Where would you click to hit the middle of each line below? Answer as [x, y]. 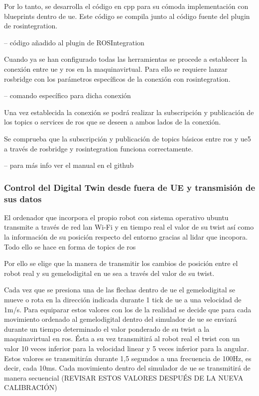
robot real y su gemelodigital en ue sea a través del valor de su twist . [109, 273]
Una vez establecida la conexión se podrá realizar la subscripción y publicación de [129, 112]
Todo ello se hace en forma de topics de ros [70, 246]
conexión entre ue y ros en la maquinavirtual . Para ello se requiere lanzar [116, 68]
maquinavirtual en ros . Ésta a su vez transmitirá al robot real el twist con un [122, 338]
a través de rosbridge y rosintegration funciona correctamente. [99, 148]
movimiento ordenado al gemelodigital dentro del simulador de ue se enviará [120, 319]
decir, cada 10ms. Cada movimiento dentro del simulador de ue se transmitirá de [127, 368]
